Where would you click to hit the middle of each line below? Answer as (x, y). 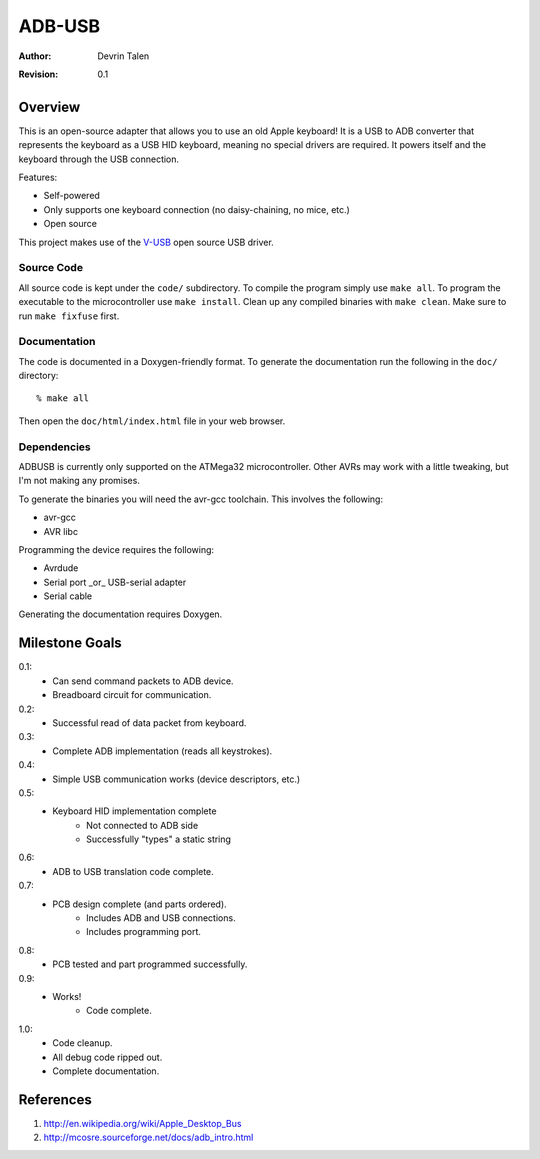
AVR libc (61, 531)
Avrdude (61, 568)
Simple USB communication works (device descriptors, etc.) (176, 779)
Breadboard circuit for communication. (132, 695)
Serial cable (68, 596)
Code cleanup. (82, 1043)
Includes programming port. (144, 932)
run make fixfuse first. (69, 316)
